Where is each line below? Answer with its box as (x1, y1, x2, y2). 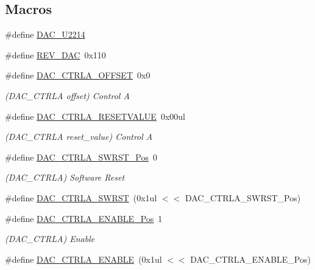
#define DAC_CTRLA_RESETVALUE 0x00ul (5, 109, 185, 122)
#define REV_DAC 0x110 (5, 48, 106, 61)
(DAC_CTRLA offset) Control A (5, 89, 130, 102)
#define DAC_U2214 (5, 28, 85, 41)
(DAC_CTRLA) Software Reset (5, 171, 125, 184)
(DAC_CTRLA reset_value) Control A (5, 130, 153, 143)
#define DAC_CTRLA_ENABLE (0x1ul (5, 252, 162, 265)
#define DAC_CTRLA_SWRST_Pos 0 (5, 150, 157, 163)
